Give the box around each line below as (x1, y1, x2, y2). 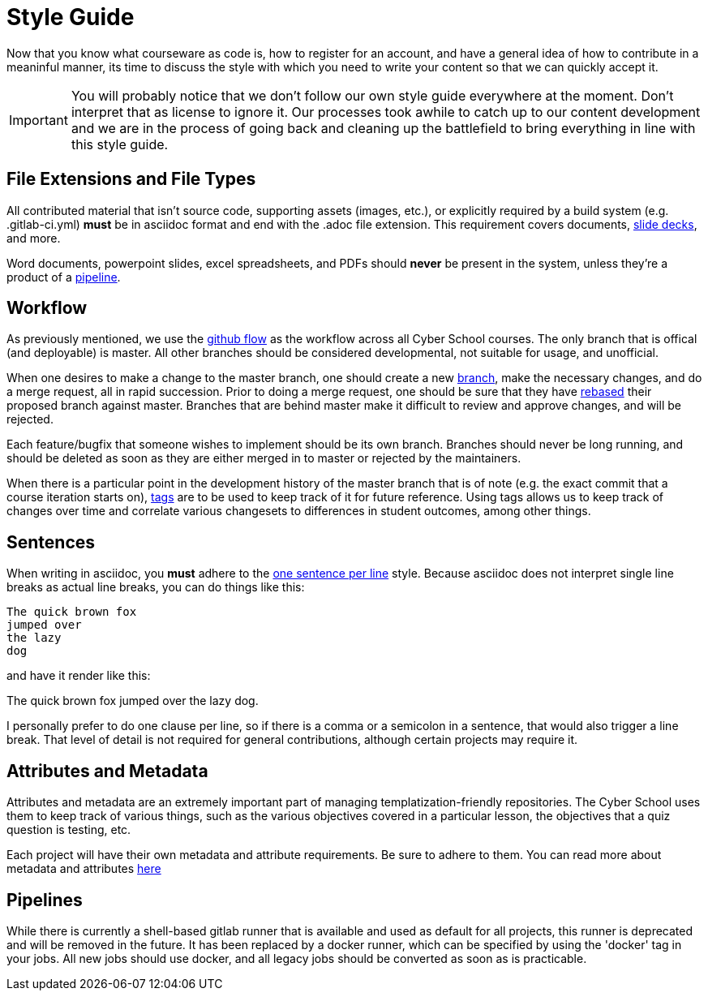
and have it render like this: (6, 668, 151, 683)
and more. (6, 230, 61, 245)
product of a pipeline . (6, 269, 121, 284)
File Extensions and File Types (6, 169, 256, 190)
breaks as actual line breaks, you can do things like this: (6, 580, 305, 595)
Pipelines (6, 889, 83, 910)
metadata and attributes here (6, 862, 161, 876)
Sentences (6, 531, 96, 552)
